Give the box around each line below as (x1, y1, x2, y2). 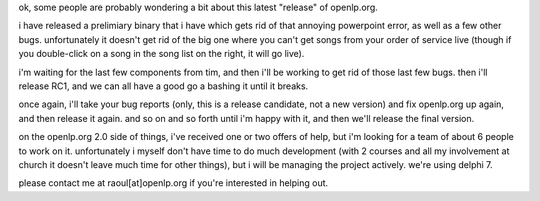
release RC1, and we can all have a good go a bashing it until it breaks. (18, 80, 309, 92)
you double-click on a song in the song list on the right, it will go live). (18, 48, 305, 60)
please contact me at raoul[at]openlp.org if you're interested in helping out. (18, 177, 329, 189)
